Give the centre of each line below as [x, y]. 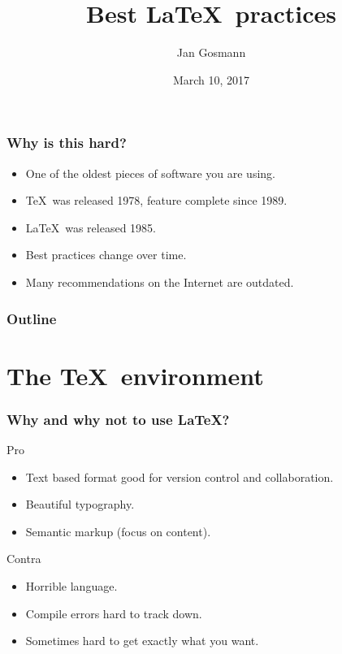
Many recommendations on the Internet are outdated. [160, 282]
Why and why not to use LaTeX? [118, 419]
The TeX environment [135, 375]
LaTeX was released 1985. [91, 227]
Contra [24, 559]
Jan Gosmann [211, 52]
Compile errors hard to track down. [114, 613]
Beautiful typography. [80, 504]
